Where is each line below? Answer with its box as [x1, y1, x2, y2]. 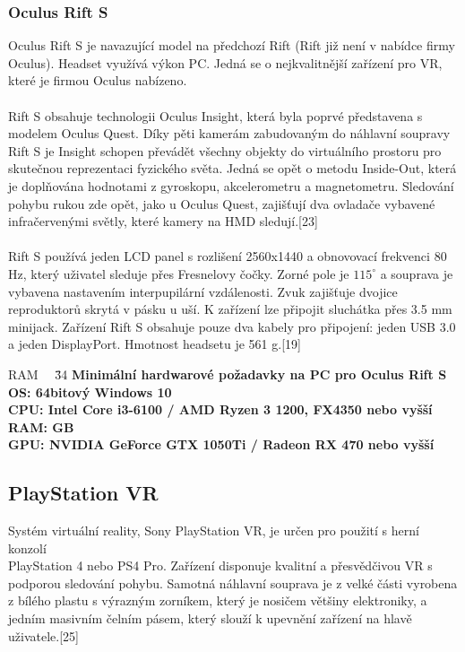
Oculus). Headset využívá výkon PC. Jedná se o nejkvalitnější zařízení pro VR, [8, 53, 443, 72]
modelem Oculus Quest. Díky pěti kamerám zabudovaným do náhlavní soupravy [8, 124, 451, 143]
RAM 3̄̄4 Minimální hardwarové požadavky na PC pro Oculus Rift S [8, 364, 447, 383]
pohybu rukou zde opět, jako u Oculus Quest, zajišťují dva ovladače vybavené [8, 194, 435, 213]
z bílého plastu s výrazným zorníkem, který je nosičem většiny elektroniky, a [8, 591, 427, 610]
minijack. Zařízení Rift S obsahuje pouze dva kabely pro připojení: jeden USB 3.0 [8, 317, 456, 335]
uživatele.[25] [8, 626, 79, 645]
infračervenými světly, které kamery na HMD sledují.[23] [8, 212, 318, 230]
